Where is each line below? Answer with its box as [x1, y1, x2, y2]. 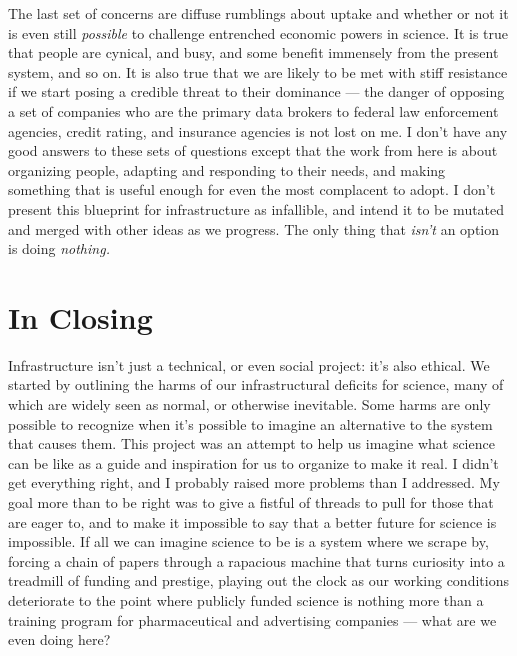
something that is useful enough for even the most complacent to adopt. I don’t [8, 179, 496, 200]
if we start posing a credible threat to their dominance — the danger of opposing [8, 81, 505, 102]
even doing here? [8, 629, 111, 650]
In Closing [8, 296, 153, 337]
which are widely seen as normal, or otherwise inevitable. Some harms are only [8, 394, 491, 415]
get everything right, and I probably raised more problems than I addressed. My [8, 472, 500, 493]
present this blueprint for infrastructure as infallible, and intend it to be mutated [8, 198, 505, 219]
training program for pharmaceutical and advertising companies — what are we [8, 609, 497, 630]
